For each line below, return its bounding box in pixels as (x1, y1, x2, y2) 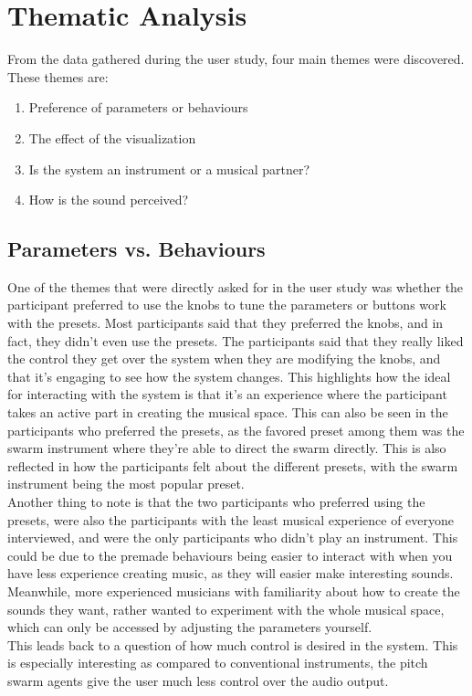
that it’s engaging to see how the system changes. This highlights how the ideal (7, 366, 451, 385)
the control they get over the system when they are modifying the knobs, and (7, 349, 441, 368)
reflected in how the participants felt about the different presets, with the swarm (7, 456, 458, 475)
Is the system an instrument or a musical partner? (28, 159, 310, 178)
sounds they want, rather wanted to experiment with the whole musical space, (7, 599, 445, 618)
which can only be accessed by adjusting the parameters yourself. (7, 617, 372, 637)
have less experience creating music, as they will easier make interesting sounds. (7, 564, 454, 583)
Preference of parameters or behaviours (28, 98, 248, 117)
